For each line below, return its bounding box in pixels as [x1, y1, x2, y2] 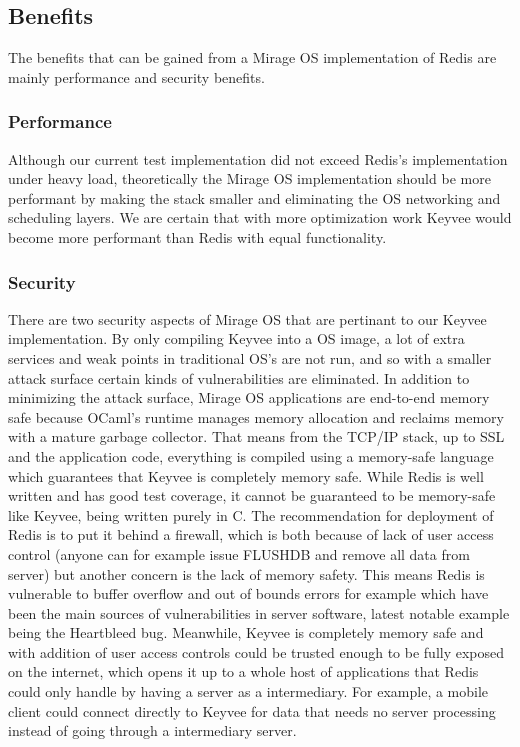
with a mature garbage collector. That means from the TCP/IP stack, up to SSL [8, 426, 505, 447]
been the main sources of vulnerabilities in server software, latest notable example [8, 602, 510, 623]
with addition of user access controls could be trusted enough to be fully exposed [8, 641, 505, 662]
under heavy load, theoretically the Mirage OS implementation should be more [8, 168, 491, 189]
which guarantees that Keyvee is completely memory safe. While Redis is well [8, 465, 484, 486]
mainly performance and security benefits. [8, 66, 265, 87]
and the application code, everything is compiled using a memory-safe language [8, 445, 494, 466]
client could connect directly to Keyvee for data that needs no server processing [8, 700, 496, 721]
